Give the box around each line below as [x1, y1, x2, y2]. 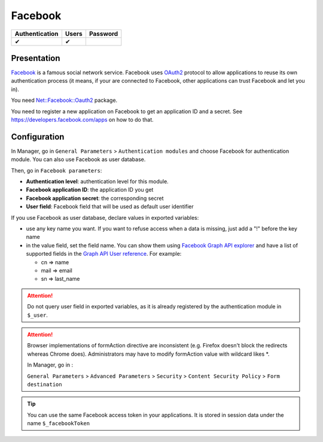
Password [89, 29, 118, 38]
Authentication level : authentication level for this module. [26, 178, 169, 185]
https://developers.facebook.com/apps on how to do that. [11, 116, 154, 123]
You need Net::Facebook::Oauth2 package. [11, 96, 118, 104]
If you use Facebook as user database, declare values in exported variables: [11, 214, 199, 221]
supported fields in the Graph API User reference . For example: [26, 250, 182, 258]
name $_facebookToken [27, 420, 90, 427]
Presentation [11, 53, 60, 63]
